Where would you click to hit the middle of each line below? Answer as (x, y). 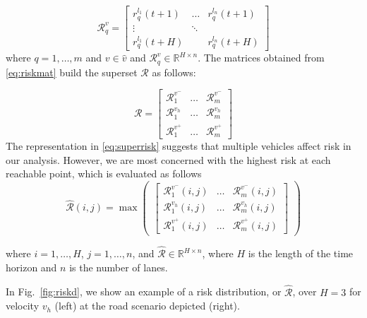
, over (305, 291)
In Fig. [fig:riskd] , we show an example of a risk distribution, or (144, 291)
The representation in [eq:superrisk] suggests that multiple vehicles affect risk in (179, 146)
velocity (23, 306)
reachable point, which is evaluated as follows (104, 173)
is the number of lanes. (119, 267)
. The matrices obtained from (261, 58)
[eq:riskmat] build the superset (72, 72)
